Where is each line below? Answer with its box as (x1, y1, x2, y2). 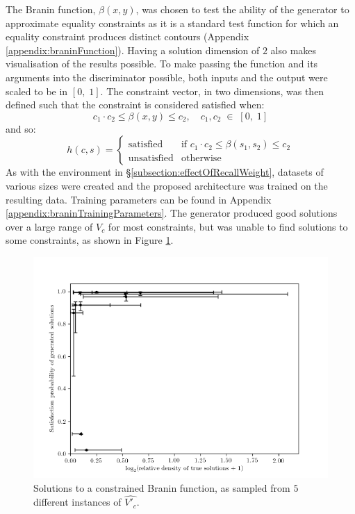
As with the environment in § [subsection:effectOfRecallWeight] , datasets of (6, 165, 324, 179)
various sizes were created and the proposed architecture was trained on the (6, 178, 328, 192)
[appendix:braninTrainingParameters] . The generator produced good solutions (6, 206, 338, 220)
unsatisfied (128, 154, 174, 164)
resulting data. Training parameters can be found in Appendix (6, 192, 272, 206)
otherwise (181, 154, 222, 164)
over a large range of (6, 219, 93, 233)
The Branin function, (6, 2, 96, 16)
